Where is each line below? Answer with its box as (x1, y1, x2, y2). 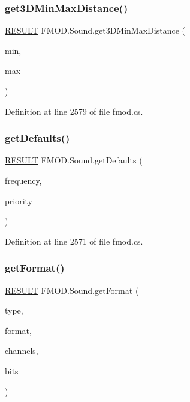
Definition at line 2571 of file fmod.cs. (5, 234, 143, 247)
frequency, (5, 174, 42, 186)
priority (5, 194, 32, 207)
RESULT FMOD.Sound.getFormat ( (5, 284, 139, 296)
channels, (5, 344, 38, 357)
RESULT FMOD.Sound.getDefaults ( (5, 154, 143, 166)
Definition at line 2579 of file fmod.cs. (5, 105, 143, 117)
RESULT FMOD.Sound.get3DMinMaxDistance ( (5, 24, 185, 37)
